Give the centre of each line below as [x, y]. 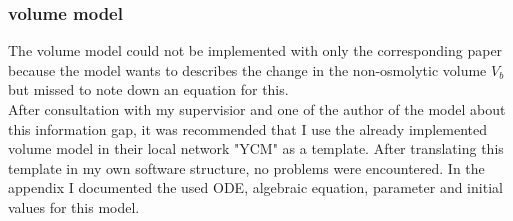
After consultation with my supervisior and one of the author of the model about [257, 109]
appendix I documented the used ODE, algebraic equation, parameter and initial [255, 187]
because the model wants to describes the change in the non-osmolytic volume [247, 69]
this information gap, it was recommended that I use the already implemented [248, 128]
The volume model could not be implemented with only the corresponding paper [255, 50]
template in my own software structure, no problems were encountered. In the [246, 167]
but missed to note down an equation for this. [148, 89]
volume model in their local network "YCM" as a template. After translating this [256, 148]
